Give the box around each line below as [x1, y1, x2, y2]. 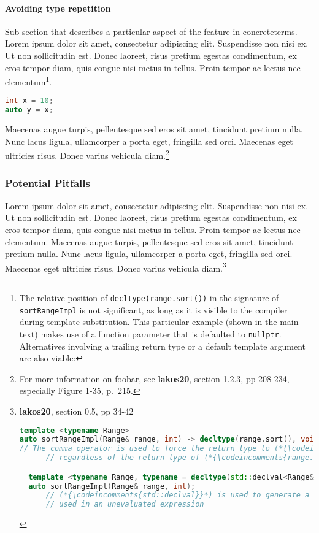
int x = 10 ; [5, 96, 53, 105]
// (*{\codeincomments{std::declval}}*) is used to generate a [45, 491, 310, 500]
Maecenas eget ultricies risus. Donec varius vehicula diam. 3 [5, 259, 226, 274]
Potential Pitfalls [5, 175, 90, 190]
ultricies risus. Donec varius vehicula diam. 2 [5, 147, 169, 162]
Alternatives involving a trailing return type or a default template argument [19, 339, 306, 352]
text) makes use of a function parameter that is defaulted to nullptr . [19, 327, 282, 340]
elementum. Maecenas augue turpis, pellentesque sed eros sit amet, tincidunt [5, 235, 293, 248]
